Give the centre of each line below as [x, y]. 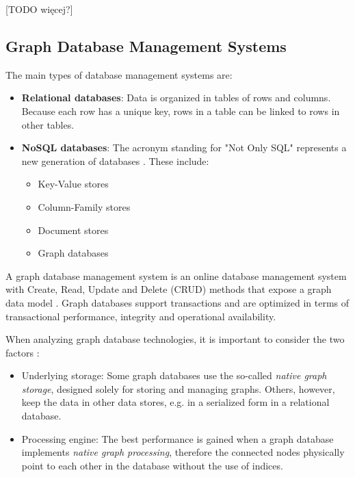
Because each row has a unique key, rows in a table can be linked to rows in [181, 111]
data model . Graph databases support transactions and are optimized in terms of [177, 302]
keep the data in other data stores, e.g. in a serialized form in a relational [175, 402]
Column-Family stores [84, 206]
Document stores [73, 230]
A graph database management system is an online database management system [176, 275]
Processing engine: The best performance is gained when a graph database [177, 438]
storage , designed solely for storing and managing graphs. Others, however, [178, 388]
